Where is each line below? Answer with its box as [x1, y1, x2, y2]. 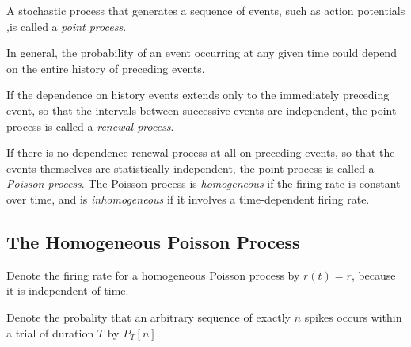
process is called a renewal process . [6, 117, 174, 134]
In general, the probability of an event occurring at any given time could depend [6, 44, 397, 61]
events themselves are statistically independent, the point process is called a [6, 159, 375, 176]
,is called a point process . [6, 17, 127, 34]
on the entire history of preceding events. [6, 59, 205, 76]
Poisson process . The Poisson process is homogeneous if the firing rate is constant [6, 175, 401, 192]
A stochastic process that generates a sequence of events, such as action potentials [6, 2, 405, 18]
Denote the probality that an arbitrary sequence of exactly [6, 308, 291, 325]
